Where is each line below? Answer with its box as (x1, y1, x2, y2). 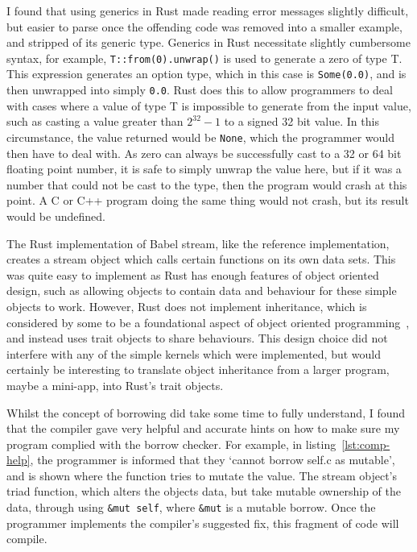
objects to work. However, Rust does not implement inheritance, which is (6, 297, 367, 314)
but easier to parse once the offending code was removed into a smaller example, (6, 18, 403, 35)
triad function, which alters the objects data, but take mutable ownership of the (6, 483, 401, 500)
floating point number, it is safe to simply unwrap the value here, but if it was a (6, 160, 402, 177)
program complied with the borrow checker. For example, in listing (6, 435, 336, 452)
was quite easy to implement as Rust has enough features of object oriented (6, 266, 379, 283)
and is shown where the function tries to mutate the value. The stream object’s (6, 467, 398, 484)
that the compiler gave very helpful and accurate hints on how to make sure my (6, 420, 400, 437)
